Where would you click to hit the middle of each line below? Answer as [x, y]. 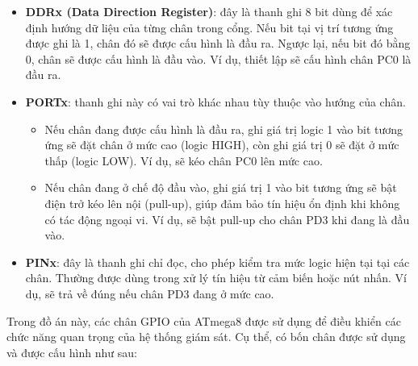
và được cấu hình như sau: [72, 352]
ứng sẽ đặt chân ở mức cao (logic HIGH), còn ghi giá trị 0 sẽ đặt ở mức [222, 145]
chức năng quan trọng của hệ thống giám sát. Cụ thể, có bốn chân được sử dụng [206, 337]
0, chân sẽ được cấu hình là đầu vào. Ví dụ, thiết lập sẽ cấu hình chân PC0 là [218, 58]
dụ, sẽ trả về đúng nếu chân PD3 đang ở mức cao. [150, 293]
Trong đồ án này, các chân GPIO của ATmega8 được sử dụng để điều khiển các [204, 320]
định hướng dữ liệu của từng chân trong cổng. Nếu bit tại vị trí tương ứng [209, 27]
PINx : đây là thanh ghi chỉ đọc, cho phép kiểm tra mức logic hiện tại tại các [217, 262]
